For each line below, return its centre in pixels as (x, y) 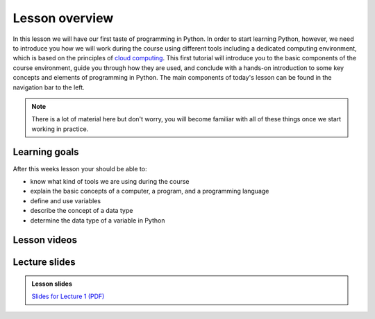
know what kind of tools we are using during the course (110, 181)
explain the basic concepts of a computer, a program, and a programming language (150, 191)
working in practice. (60, 129)
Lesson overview (63, 18)
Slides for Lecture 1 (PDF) (68, 296)
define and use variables (65, 200)
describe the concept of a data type (82, 211)
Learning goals (46, 152)
